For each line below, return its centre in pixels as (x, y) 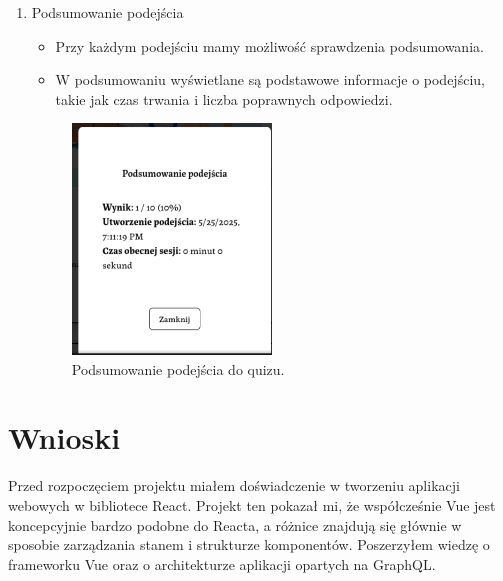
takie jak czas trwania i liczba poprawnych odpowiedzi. (224, 98)
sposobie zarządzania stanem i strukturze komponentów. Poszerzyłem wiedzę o (249, 544)
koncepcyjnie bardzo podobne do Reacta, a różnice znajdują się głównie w (235, 524)
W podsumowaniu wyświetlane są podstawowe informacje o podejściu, (270, 79)
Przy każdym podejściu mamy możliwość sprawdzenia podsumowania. (269, 45)
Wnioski (64, 437)
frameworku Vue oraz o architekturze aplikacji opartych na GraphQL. (222, 563)
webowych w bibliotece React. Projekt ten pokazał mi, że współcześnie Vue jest (252, 504)
